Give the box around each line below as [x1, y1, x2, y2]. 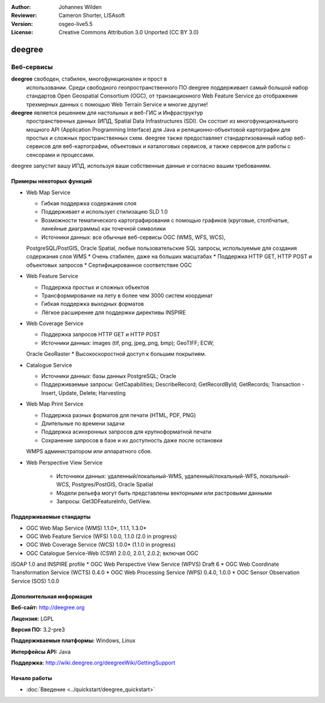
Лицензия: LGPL [11, 615, 54, 622]
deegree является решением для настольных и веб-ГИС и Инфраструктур [11, 109, 203, 116]
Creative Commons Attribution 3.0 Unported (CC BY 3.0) [58, 29, 199, 36]
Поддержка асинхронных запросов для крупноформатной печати [41, 428, 212, 436]
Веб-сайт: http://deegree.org [11, 604, 85, 611]
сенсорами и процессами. [26, 151, 95, 158]
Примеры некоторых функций [11, 178, 93, 185]
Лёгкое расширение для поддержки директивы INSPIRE [41, 309, 186, 316]
